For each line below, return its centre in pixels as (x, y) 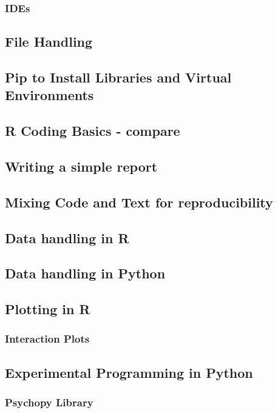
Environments (49, 95)
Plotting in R (48, 309)
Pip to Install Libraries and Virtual (118, 77)
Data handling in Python (85, 273)
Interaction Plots (47, 339)
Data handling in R (67, 237)
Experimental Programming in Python (129, 372)
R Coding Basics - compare (93, 131)
